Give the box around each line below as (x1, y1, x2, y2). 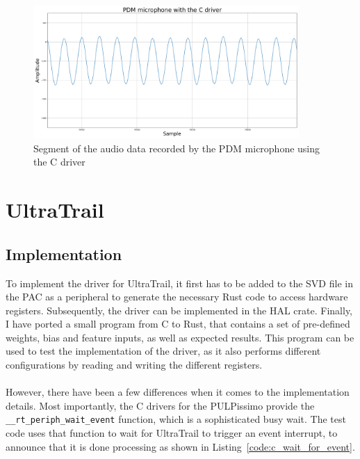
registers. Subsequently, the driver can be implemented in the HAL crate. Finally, (6, 303, 352, 317)
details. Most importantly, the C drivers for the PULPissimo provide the (6, 398, 315, 412)
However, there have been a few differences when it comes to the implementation (6, 385, 350, 399)
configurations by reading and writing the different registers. (6, 357, 263, 372)
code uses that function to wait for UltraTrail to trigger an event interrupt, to (6, 426, 338, 440)
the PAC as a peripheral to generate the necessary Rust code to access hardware (6, 289, 348, 304)
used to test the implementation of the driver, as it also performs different (6, 344, 321, 358)
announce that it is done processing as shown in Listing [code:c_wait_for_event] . (6, 439, 355, 453)
